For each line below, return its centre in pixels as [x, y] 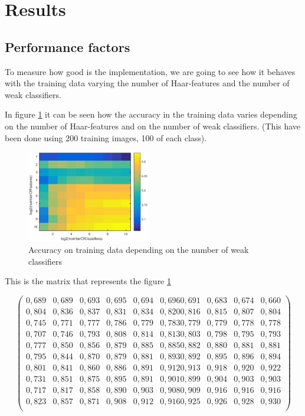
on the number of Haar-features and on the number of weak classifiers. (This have [153, 126]
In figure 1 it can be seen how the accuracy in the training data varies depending [151, 114]
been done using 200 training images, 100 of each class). [106, 137]
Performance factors [68, 46]
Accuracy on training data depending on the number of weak [139, 249]
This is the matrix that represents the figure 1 [88, 281]
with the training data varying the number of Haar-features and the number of [147, 83]
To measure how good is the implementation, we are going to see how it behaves [150, 71]
